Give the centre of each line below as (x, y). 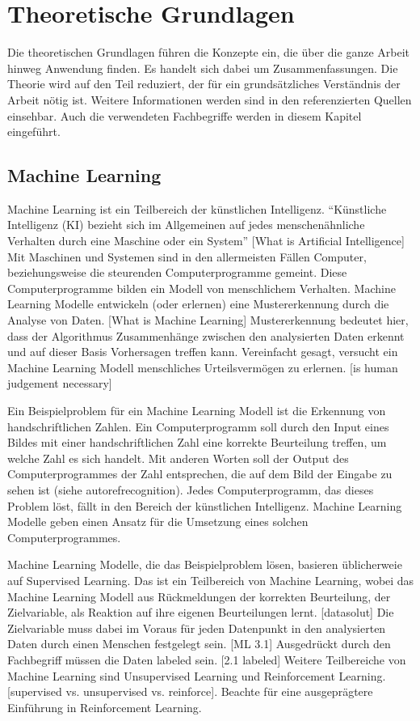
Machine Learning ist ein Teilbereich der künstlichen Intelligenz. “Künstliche (197, 208)
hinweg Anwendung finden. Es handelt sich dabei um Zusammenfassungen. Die (203, 68)
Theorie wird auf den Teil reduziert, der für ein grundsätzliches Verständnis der (204, 84)
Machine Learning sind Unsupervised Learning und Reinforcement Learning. (197, 675)
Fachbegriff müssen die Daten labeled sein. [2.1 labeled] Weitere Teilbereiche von (207, 659)
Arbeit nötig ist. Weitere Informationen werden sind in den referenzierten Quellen (210, 99)
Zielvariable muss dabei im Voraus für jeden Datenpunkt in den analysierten (197, 628)
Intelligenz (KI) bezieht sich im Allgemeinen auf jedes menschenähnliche (186, 225)
